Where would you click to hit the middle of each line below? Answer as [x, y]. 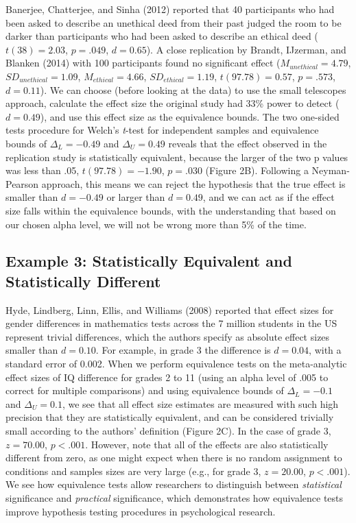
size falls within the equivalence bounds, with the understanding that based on [171, 210]
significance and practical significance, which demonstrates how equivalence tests [175, 498]
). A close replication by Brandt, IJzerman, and [246, 49]
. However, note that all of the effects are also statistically [207, 444]
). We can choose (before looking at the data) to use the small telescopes [193, 89]
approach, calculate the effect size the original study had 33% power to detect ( [173, 103]
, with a [325, 350]
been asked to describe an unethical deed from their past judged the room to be [174, 22]
